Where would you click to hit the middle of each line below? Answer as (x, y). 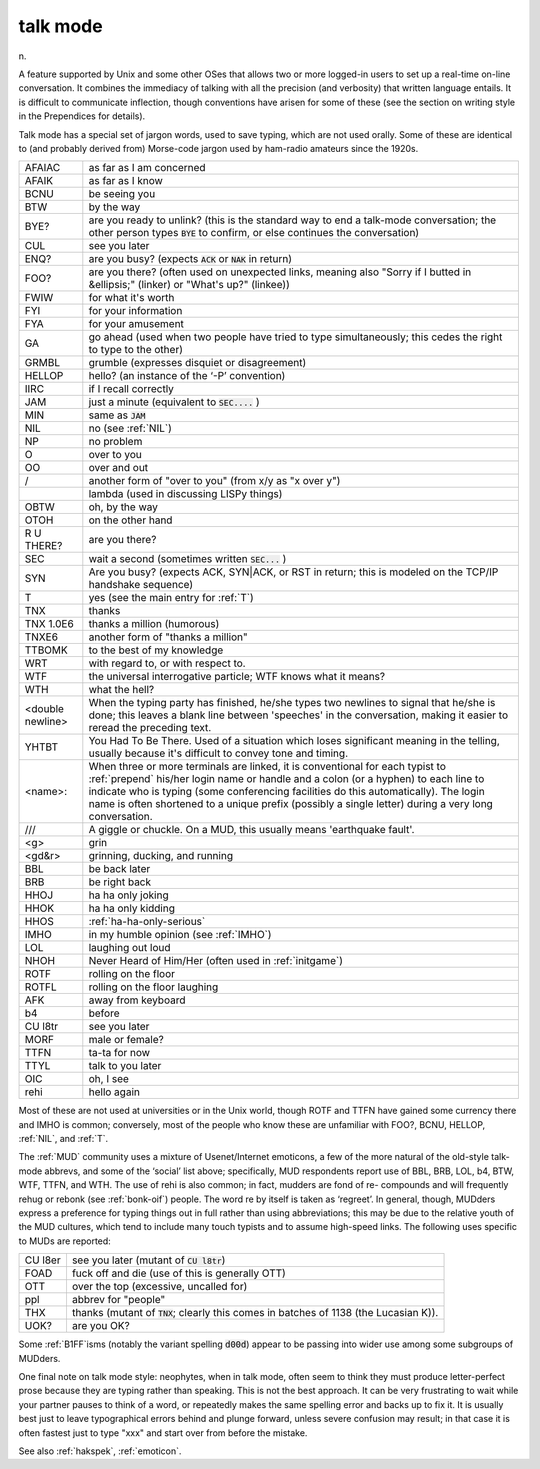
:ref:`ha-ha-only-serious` (147, 922)
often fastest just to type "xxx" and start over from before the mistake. (163, 1432)
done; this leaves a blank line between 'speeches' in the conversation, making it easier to (298, 715)
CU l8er (42, 1260)
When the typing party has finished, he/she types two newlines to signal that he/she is (292, 703)
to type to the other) (136, 350)
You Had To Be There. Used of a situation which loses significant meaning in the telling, (294, 741)
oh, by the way (123, 507)
